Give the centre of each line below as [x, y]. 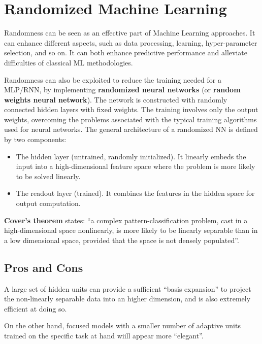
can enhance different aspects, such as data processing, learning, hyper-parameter [131, 42]
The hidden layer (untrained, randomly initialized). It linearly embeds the [131, 156]
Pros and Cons [44, 267]
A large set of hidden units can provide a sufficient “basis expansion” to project [128, 288]
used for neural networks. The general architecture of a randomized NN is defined [131, 129]
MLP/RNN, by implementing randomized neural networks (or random [122, 90]
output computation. [48, 203]
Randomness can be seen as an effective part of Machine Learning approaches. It [130, 33]
